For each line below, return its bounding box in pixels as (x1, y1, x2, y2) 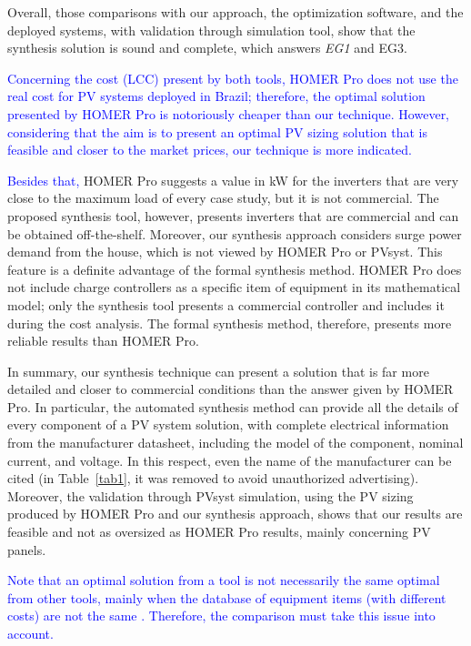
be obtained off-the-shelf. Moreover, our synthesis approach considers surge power (7, 224, 462, 243)
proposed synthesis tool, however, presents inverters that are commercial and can (7, 206, 459, 225)
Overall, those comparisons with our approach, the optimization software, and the (7, 3, 464, 21)
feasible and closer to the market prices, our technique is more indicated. (7, 140, 412, 159)
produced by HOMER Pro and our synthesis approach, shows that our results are (7, 504, 463, 523)
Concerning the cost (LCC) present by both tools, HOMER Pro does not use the (7, 68, 458, 87)
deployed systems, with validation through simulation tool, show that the (7, 20, 416, 39)
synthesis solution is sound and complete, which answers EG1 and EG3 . (7, 38, 407, 57)
